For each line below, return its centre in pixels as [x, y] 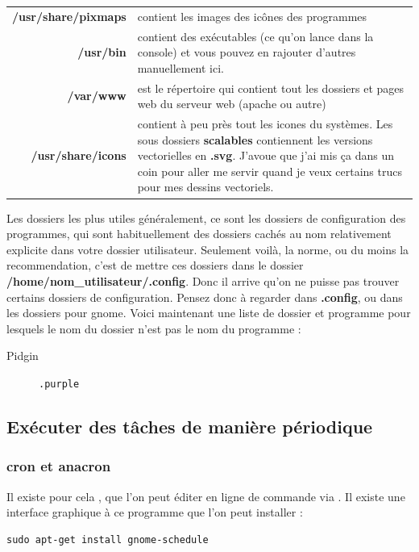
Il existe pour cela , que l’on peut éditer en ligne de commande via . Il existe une [206, 496]
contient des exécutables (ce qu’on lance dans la [255, 36]
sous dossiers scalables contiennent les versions [255, 139]
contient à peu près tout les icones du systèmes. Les [265, 124]
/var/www [97, 96]
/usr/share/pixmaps [69, 16]
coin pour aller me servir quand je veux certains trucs [270, 171]
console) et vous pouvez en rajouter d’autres [247, 52]
